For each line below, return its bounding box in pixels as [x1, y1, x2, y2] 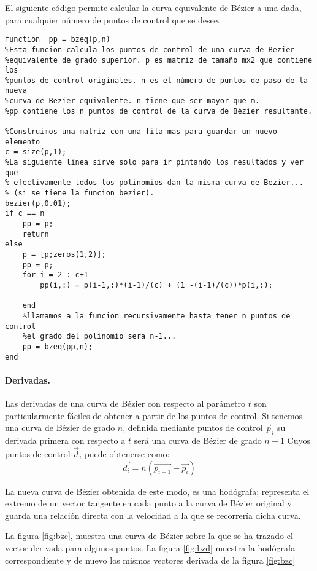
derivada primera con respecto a [5, 433, 126, 446]
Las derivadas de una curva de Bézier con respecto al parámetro [5, 396, 246, 409]
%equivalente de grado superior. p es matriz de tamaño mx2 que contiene [5, 55, 313, 65]
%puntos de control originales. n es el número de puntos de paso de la [5, 76, 308, 85]
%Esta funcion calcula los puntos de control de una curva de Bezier [5, 45, 295, 54]
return [22, 229, 49, 238]
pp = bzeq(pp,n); [22, 342, 93, 351]
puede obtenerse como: [84, 447, 170, 460]
